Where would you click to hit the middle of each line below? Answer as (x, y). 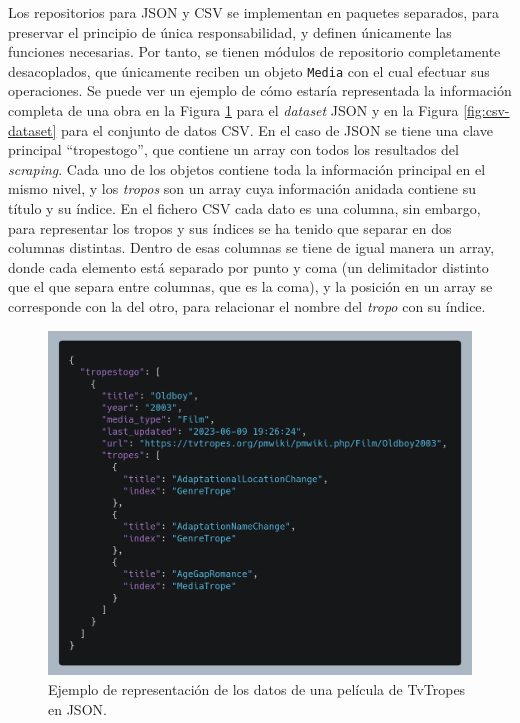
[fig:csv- (486, 110)
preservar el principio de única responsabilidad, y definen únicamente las (230, 31)
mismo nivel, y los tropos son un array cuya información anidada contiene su (242, 188)
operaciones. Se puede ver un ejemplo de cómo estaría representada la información (260, 90)
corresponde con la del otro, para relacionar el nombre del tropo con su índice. (247, 305)
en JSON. (77, 708)
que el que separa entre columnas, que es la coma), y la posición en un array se (250, 286)
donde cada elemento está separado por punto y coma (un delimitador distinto (248, 266)
